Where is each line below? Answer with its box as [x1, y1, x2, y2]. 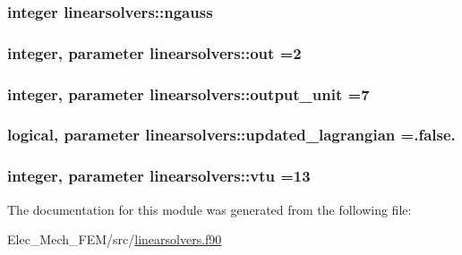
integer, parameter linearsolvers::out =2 [7, 41, 302, 64]
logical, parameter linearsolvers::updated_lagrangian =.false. [7, 123, 456, 146]
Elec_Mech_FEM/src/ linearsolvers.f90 [7, 230, 222, 249]
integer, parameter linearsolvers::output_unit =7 [7, 82, 370, 105]
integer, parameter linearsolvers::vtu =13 [7, 165, 311, 187]
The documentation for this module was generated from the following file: [7, 200, 412, 218]
